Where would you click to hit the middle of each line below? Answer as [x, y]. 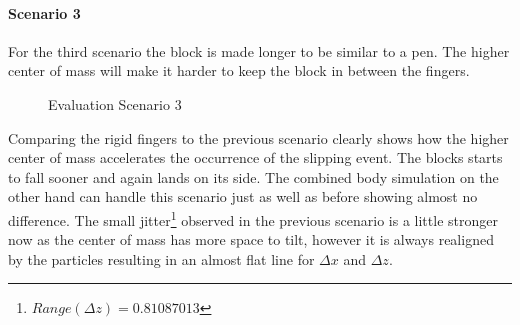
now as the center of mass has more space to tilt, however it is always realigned [251, 239]
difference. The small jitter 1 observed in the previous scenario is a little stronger [253, 218]
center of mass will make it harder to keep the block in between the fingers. [239, 70]
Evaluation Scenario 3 [115, 103]
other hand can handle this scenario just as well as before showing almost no [243, 196]
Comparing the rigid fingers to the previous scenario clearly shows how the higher [258, 137]
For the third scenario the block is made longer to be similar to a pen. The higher [259, 50]
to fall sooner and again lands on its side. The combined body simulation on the [253, 176]
